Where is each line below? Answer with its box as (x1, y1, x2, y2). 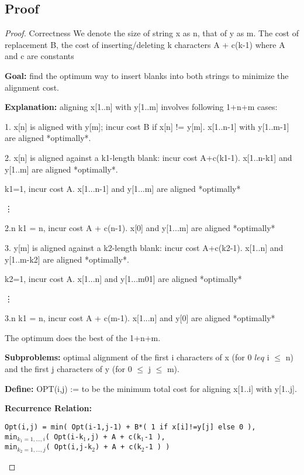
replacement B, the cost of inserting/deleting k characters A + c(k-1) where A (5, 38, 285, 50)
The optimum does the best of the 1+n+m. (5, 331, 161, 343)
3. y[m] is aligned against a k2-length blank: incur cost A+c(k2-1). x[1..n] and (5, 241, 284, 253)
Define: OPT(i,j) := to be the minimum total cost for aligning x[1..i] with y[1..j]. (5, 382, 297, 394)
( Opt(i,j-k (46, 443, 92, 452)
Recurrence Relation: (5, 402, 92, 414)
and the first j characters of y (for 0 (5, 363, 132, 375)
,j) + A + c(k (86, 432, 141, 441)
